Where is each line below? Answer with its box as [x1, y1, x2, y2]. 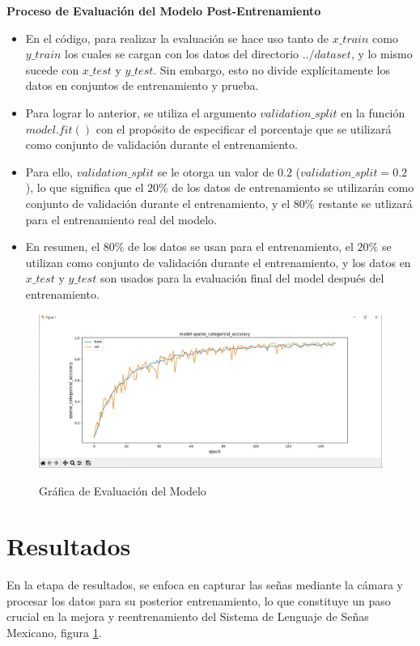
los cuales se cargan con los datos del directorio [65, 45, 299, 62]
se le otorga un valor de [157, 163, 274, 180]
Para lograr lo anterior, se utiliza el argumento [25, 104, 257, 121]
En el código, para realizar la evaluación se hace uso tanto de [25, 29, 329, 46]
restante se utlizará [318, 194, 413, 211]
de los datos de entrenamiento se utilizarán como [172, 179, 414, 196]
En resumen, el [25, 238, 100, 255]
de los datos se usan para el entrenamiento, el [128, 238, 354, 255]
